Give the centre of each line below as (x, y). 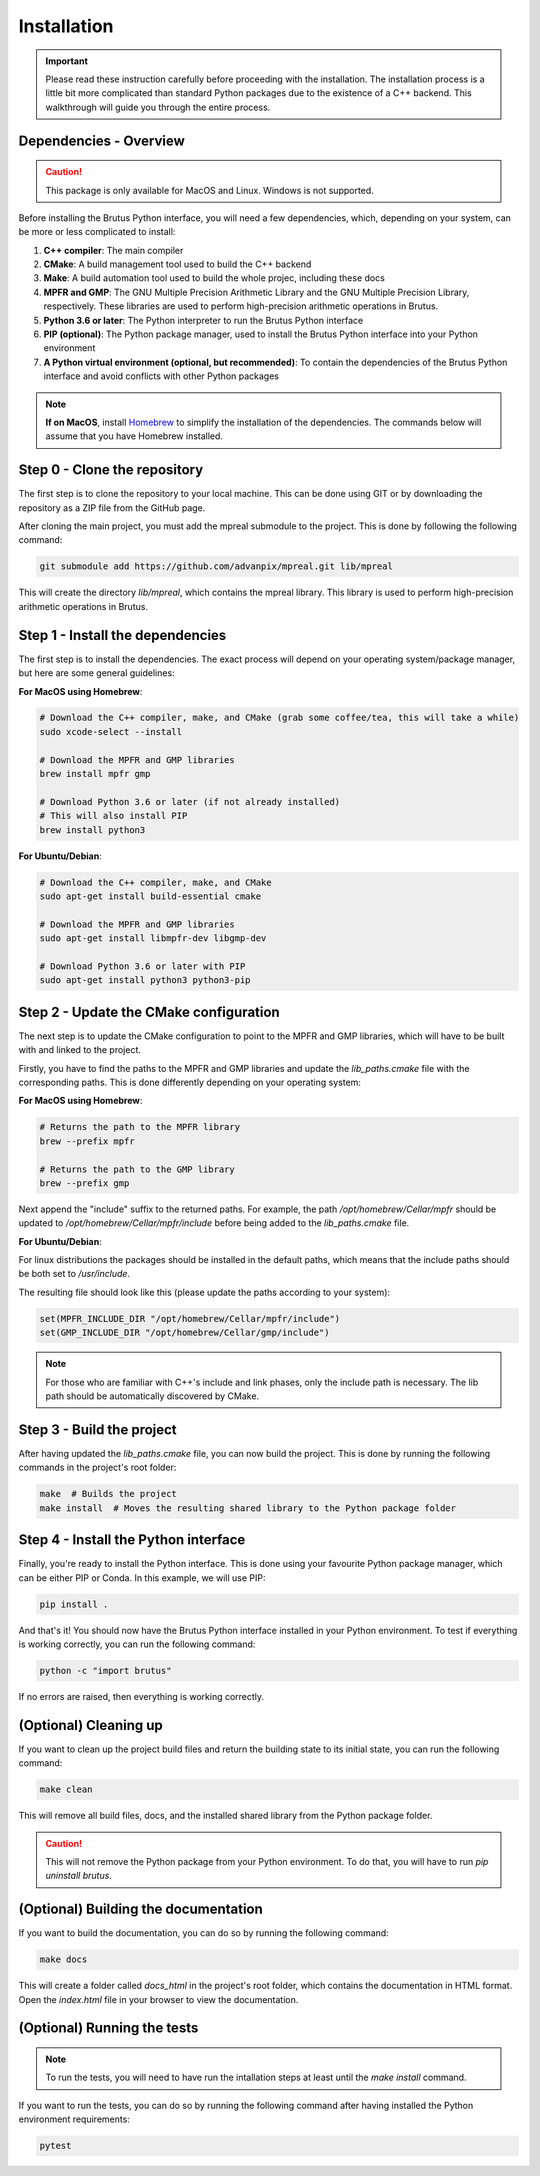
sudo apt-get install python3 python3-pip (145, 980)
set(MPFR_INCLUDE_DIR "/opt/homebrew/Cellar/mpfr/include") (190, 1318)
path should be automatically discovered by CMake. (152, 1396)
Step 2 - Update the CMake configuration (149, 1011)
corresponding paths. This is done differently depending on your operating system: (190, 1082)
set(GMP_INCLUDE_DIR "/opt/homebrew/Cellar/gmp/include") (184, 1333)
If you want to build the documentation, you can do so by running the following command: (203, 1933)
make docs (63, 1959)
